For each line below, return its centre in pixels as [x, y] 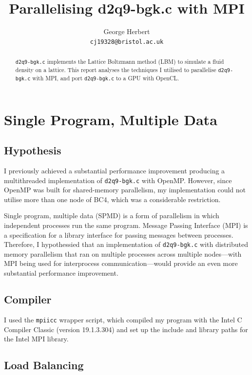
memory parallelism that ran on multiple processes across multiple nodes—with [123, 253]
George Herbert [127, 31]
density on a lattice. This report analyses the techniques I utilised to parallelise [116, 70]
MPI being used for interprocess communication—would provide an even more [121, 263]
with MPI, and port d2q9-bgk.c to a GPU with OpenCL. [106, 78]
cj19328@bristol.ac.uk [127, 42]
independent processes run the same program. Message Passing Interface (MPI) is [126, 225]
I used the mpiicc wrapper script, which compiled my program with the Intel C [123, 319]
